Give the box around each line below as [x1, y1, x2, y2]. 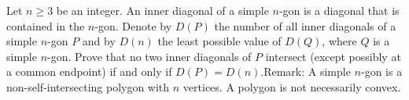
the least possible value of [157, 33, 282, 49]
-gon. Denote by [94, 17, 172, 34]
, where [322, 33, 357, 49]
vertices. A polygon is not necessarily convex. [182, 78, 401, 95]
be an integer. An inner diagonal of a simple [56, 2, 269, 18]
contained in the [6, 17, 85, 34]
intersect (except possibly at [265, 48, 401, 64]
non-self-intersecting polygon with [6, 78, 170, 95]
